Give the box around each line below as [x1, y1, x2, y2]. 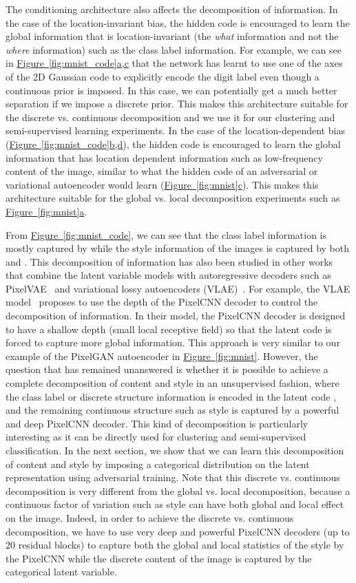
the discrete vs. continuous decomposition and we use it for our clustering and [6, 109, 335, 124]
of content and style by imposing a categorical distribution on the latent [6, 456, 310, 471]
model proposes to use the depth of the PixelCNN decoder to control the [6, 295, 318, 309]
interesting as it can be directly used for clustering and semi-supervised [6, 430, 306, 444]
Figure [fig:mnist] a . [6, 204, 87, 218]
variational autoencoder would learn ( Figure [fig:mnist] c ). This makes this [6, 177, 319, 191]
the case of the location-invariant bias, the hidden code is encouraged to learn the [6, 15, 350, 30]
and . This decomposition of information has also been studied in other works [6, 254, 333, 268]
